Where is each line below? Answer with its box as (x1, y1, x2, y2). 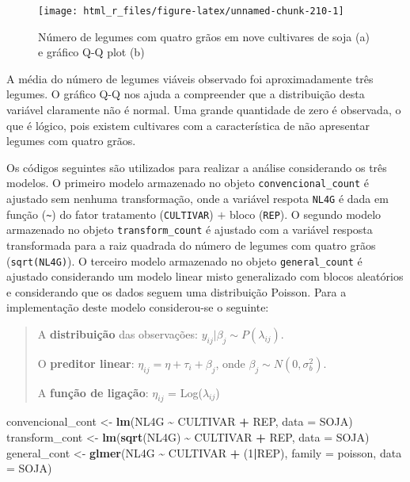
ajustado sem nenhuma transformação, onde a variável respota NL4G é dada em (6, 190, 389, 207)
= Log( (168, 384, 203, 400)
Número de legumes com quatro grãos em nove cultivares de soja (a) (38, 28, 370, 44)
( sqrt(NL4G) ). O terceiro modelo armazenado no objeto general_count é (6, 252, 363, 269)
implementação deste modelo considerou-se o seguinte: (6, 299, 269, 316)
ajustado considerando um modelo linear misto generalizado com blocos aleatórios (6, 268, 404, 285)
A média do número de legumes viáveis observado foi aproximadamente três (6, 70, 374, 86)
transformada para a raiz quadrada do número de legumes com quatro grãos (6, 237, 376, 254)
